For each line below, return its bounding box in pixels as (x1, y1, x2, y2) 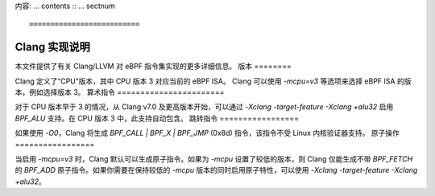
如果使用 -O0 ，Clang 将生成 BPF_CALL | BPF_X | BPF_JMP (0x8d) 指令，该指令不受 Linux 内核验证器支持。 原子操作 (14, 129, 400, 138)
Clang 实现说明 (14, 40, 90, 54)
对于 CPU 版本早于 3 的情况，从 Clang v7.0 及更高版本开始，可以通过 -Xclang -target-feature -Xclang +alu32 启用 (14, 102, 394, 112)
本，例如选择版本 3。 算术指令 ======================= (14, 88, 225, 97)
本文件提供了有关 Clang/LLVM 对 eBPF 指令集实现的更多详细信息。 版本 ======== (14, 61, 292, 71)
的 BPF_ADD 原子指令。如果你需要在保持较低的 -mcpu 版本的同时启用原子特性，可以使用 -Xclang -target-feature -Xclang (14, 165, 418, 175)
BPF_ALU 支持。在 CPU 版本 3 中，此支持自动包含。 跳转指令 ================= (14, 113, 300, 123)
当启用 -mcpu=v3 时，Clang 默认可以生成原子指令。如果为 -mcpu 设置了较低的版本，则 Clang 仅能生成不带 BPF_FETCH (14, 154, 413, 164)
